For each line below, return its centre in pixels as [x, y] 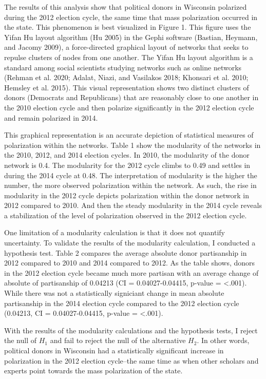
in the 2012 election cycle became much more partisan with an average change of [131, 272]
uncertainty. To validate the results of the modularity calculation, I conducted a [130, 243]
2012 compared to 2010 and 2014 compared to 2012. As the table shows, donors [130, 263]
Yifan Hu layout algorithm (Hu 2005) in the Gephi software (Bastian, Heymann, [131, 37]
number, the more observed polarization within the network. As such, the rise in [130, 185]
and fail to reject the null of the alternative [118, 340]
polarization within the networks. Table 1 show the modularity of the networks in [132, 145]
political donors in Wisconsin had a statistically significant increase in [114, 350]
